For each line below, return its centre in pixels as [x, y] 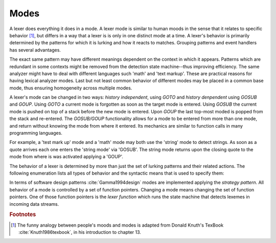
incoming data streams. [34, 204]
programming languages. [36, 133]
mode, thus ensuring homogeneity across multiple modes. [71, 88]
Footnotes [23, 214]
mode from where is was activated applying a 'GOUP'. [66, 157]
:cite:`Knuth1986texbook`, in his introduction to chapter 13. [80, 232]
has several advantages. [35, 50]
